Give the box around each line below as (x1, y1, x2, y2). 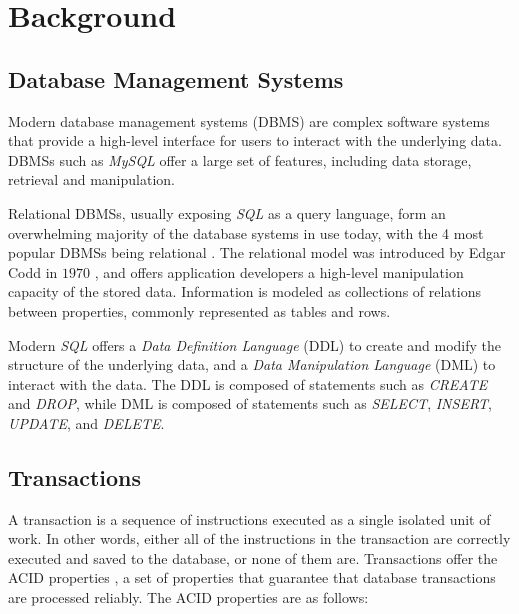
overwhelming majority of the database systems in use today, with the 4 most (8, 222, 484, 243)
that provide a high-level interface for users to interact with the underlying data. (8, 130, 502, 151)
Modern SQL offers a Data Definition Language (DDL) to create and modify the (8, 334, 502, 355)
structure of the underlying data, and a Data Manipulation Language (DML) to (8, 354, 496, 375)
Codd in (8, 261, 58, 282)
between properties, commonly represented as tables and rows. (8, 300, 391, 321)
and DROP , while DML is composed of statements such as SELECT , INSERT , (8, 393, 492, 414)
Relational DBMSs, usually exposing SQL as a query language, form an (8, 202, 446, 223)
